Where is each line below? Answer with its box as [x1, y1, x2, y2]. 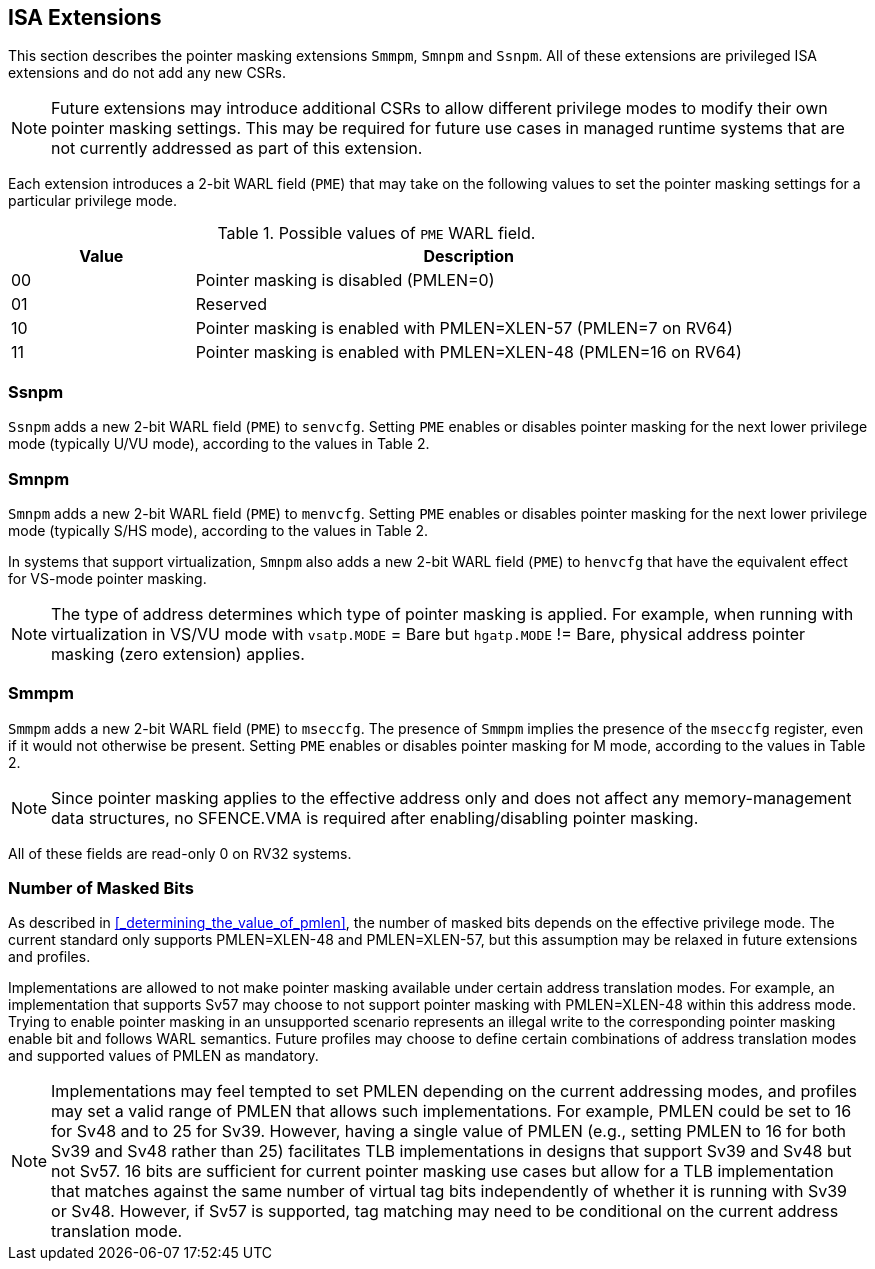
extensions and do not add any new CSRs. [8, 64, 287, 82]
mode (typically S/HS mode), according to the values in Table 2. [8, 521, 429, 539]
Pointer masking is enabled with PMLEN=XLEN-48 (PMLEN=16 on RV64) [195, 342, 742, 363]
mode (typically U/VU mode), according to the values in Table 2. [8, 435, 430, 453]
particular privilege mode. [8, 192, 178, 210]
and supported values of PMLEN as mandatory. [8, 1047, 319, 1065]
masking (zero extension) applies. [51, 643, 305, 664]
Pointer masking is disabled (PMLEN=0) [195, 270, 495, 291]
